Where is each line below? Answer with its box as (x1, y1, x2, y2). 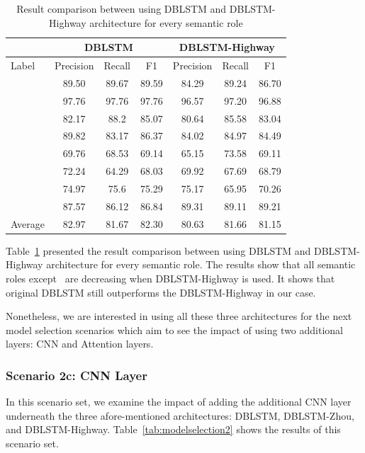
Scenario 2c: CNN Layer (6, 366, 147, 384)
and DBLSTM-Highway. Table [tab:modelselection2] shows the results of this (6, 422, 341, 437)
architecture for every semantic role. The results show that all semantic (46, 257, 356, 272)
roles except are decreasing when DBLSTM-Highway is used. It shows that (6, 270, 335, 285)
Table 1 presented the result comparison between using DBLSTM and (6, 243, 311, 258)
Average (11, 216, 45, 231)
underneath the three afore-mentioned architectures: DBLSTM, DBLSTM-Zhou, (6, 408, 354, 423)
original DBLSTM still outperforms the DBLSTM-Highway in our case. (6, 285, 316, 299)
